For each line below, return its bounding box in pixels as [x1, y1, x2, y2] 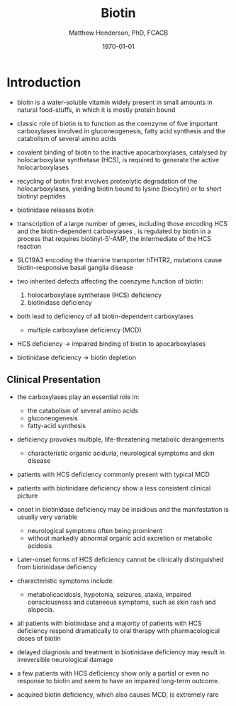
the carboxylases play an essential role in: [16, 392, 140, 401]
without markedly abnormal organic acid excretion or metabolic [27, 534, 213, 542]
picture [16, 491, 38, 500]
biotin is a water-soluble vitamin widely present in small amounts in [16, 98, 213, 106]
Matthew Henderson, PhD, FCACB [69, 28, 168, 37]
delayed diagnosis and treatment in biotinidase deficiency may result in [16, 647, 225, 656]
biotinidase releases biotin [16, 206, 94, 214]
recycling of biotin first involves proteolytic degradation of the [16, 176, 198, 185]
